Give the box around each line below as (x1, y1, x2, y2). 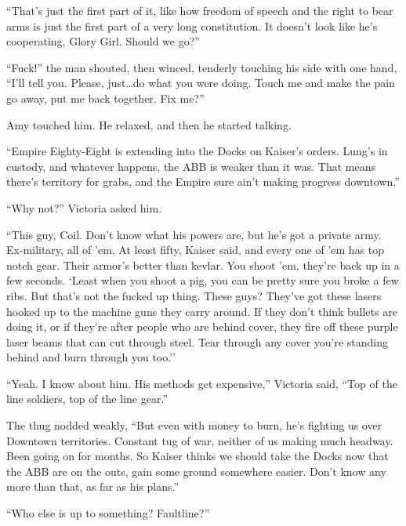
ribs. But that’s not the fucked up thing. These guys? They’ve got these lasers (6, 287, 382, 303)
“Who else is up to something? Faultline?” (6, 505, 210, 521)
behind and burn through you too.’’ (6, 349, 176, 365)
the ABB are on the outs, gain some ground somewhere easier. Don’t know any (6, 463, 386, 479)
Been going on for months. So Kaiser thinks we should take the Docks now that (6, 448, 389, 464)
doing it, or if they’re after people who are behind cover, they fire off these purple (6, 318, 398, 335)
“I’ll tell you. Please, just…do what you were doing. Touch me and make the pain (6, 74, 395, 91)
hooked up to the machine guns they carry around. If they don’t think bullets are (6, 303, 397, 319)
